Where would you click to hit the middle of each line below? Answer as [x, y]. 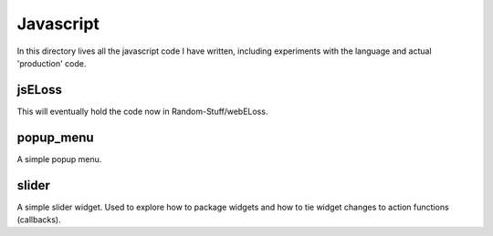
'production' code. [52, 63]
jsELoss [40, 90]
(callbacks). [39, 220]
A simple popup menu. [59, 159]
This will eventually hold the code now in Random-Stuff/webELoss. [142, 111]
